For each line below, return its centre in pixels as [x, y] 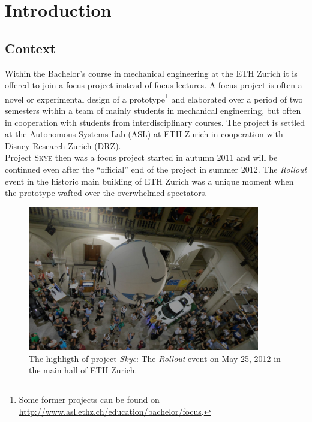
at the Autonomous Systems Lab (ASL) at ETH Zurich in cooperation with [144, 134]
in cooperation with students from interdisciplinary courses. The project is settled [155, 122]
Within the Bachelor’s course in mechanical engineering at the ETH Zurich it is [151, 73]
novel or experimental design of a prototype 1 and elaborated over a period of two [154, 98]
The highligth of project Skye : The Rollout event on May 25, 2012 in [155, 358]
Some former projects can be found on [89, 400]
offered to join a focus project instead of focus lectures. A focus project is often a [154, 85]
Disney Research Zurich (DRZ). [63, 145]
